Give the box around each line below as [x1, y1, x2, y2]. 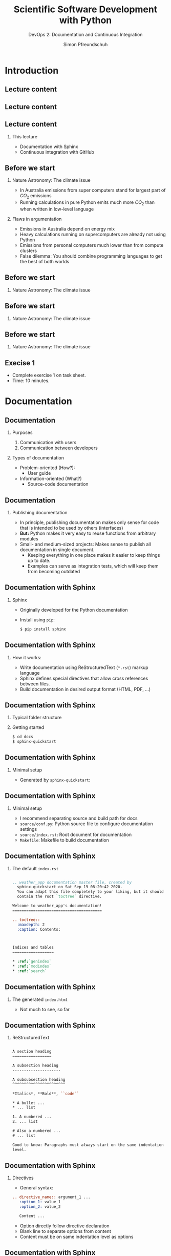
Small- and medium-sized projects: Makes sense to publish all [19, 541, 152, 547]
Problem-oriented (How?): [19, 465, 75, 471]
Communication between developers [19, 445, 98, 451]
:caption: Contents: [17, 927, 61, 932]
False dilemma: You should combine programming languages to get [19, 253, 162, 259]
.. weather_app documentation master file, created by [12, 880, 132, 885]
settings [19, 826, 37, 832]
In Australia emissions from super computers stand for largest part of [19, 187, 166, 193]
